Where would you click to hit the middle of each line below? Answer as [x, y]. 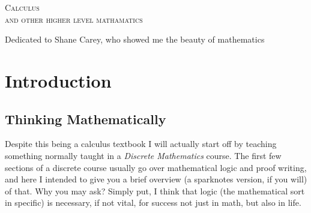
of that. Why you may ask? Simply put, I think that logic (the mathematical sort [155, 190]
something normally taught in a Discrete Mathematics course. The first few [143, 155]
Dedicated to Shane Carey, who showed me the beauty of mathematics [135, 39]
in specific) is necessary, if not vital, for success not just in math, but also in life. [153, 202]
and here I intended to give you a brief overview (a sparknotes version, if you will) [156, 179]
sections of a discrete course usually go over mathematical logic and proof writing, [156, 167]
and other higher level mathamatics [74, 19]
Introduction [58, 80]
